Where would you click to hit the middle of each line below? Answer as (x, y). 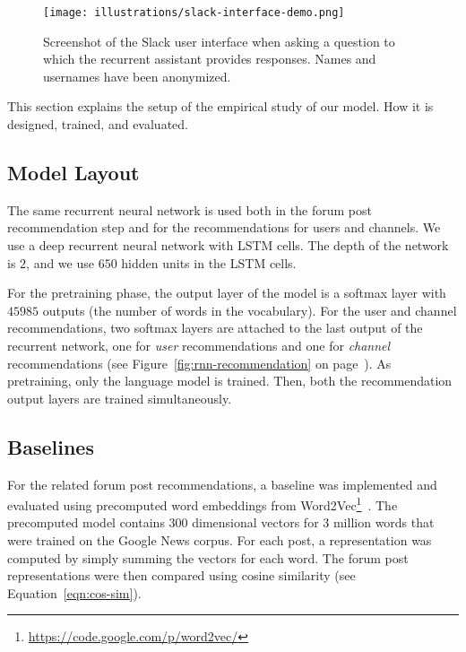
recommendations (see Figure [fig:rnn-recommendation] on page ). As (199, 363)
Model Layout (73, 173)
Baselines (51, 446)
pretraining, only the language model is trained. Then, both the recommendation (230, 381)
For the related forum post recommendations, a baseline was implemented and (222, 484)
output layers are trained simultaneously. (120, 398)
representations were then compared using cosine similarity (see (181, 575)
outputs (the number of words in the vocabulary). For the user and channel (250, 310)
